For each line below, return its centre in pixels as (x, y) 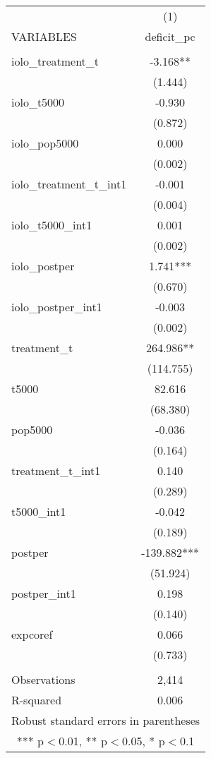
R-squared (37, 700)
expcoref (32, 634)
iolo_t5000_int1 (52, 225)
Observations (43, 679)
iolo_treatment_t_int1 (69, 184)
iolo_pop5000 (45, 143)
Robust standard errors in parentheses (106, 720)
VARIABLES (44, 36)
